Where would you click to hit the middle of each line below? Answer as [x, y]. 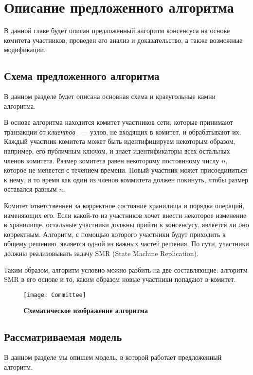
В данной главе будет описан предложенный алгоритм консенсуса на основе [117, 30]
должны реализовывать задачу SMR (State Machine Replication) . [101, 253]
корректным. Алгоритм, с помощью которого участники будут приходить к [115, 234]
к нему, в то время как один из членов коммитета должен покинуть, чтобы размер [126, 179]
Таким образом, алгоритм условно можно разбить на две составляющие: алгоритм [126, 269]
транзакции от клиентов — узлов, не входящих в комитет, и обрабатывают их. [123, 131]
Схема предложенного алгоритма [82, 76]
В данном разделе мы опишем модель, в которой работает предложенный [113, 357]
